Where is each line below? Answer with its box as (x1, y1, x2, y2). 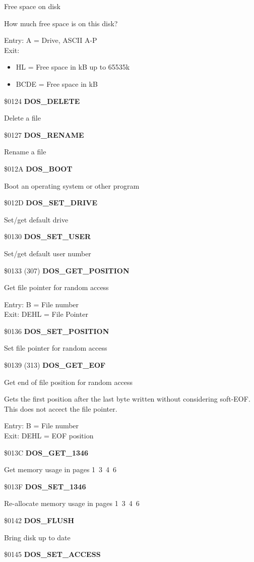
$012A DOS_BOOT (4, 163, 73, 174)
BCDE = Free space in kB (16, 78, 98, 89)
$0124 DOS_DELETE (4, 95, 80, 106)
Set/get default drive (4, 214, 69, 224)
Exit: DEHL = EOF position (4, 430, 94, 441)
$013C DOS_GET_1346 (4, 447, 89, 458)
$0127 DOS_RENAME (4, 129, 84, 140)
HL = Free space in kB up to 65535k (16, 62, 130, 72)
